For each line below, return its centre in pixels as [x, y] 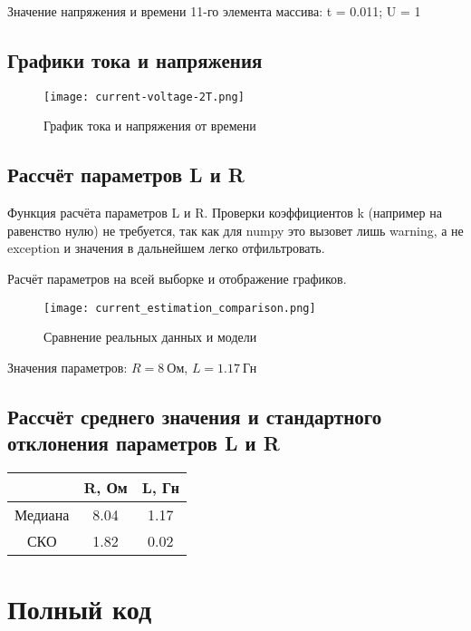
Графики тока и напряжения [135, 59]
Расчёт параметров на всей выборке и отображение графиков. [177, 279]
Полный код [80, 609]
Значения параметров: [67, 367]
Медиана [42, 515]
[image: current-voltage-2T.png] [144, 97]
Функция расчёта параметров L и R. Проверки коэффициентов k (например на [225, 213]
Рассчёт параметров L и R [126, 175]
